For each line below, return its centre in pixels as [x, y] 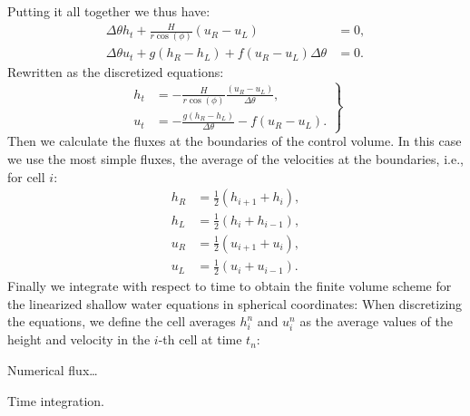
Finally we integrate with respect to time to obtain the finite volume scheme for [230, 286]
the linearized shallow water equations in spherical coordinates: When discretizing [235, 303]
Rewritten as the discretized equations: [116, 72]
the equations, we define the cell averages [122, 321]
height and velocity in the [79, 339]
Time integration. [56, 400]
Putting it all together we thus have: [109, 11]
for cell [26, 176]
